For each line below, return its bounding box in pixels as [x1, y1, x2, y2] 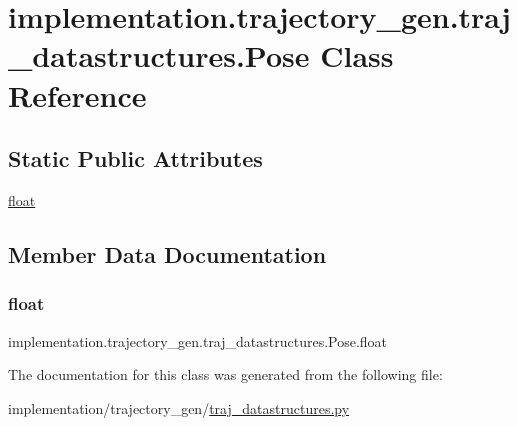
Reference [8, 74, 147, 115]
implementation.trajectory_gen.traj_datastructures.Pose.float [8, 330, 388, 351]
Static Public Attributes [8, 143, 263, 174]
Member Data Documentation [8, 238, 327, 269]
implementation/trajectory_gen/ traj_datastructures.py [8, 397, 350, 418]
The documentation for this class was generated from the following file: [8, 364, 443, 385]
